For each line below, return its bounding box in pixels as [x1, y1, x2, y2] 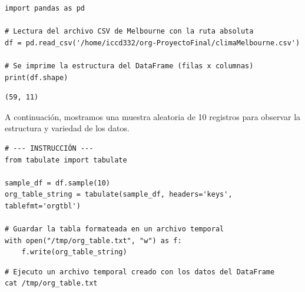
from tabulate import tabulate [5, 155, 127, 164]
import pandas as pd [5, 4, 85, 12]
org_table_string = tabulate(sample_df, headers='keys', [5, 190, 233, 199]
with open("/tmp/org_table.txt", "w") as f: [5, 236, 182, 245]
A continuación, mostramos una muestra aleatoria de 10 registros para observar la [5, 110, 301, 122]
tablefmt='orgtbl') [5, 201, 81, 210]
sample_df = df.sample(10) [5, 178, 110, 187]
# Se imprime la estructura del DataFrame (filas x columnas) [5, 61, 254, 70]
